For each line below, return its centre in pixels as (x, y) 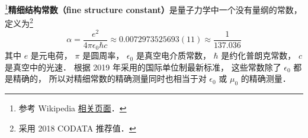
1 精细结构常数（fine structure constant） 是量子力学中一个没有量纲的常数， (153, 9)
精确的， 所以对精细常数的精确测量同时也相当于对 (110, 78)
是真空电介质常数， (173, 55)
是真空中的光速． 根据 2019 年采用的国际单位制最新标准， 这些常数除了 (143, 67)
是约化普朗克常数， (259, 55)
